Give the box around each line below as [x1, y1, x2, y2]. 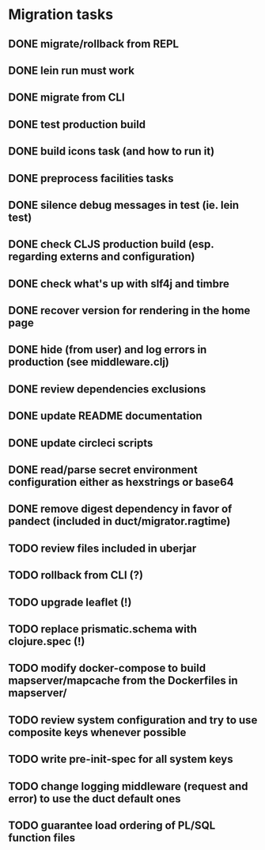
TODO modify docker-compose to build [8, 662, 206, 675]
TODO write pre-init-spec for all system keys [8, 753, 233, 766]
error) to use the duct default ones [8, 791, 181, 805]
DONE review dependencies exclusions [8, 382, 206, 396]
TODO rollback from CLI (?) [8, 568, 144, 582]
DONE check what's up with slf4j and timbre [8, 277, 229, 290]
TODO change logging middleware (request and [8, 780, 248, 793]
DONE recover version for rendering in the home [8, 304, 251, 317]
